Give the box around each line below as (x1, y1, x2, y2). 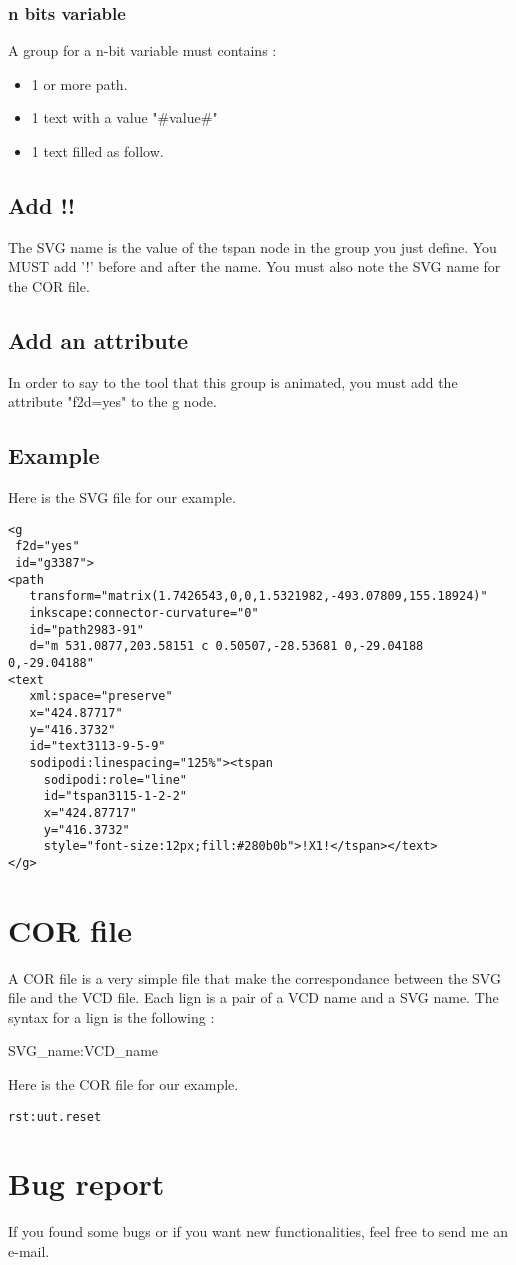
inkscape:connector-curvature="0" (29, 606, 259, 621)
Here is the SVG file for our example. (8, 487, 236, 508)
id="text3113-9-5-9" (29, 739, 166, 754)
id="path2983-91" (29, 622, 145, 637)
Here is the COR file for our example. (8, 1074, 239, 1095)
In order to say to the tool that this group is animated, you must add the (8, 371, 458, 392)
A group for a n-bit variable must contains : (8, 40, 277, 61)
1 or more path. (31, 73, 128, 94)
